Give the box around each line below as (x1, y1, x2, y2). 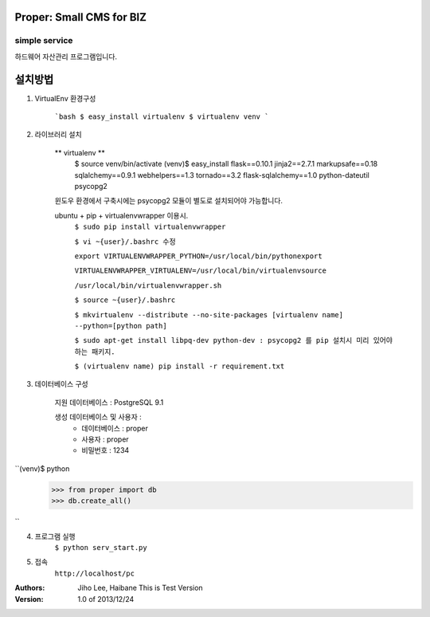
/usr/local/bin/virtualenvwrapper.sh (74, 281, 222, 290)
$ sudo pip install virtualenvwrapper (74, 222, 226, 231)
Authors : (14, 583, 45, 593)
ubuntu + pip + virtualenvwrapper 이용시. (54, 210, 189, 220)
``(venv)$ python (14, 463, 70, 474)
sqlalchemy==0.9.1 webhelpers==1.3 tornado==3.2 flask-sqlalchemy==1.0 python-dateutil (74, 170, 369, 179)
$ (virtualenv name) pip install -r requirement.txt (74, 362, 285, 371)
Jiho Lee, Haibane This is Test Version (77, 583, 203, 593)
